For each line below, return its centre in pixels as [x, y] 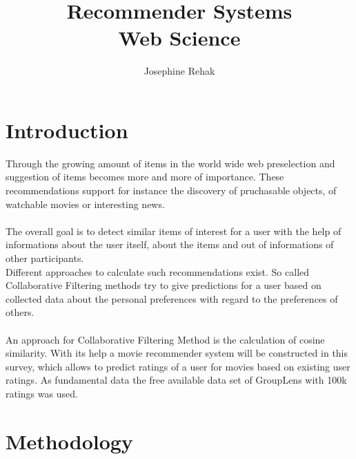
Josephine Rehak [179, 71]
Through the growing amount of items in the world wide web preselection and [170, 163]
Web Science [179, 38]
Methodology [69, 441]
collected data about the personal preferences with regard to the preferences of [172, 298]
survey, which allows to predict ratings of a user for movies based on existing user [178, 366]
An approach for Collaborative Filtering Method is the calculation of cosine [165, 339]
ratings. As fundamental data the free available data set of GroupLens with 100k [176, 380]
